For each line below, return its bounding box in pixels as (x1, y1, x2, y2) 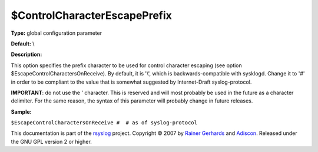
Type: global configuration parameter (11, 29, 102, 37)
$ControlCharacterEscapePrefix (11, 9, 172, 22)
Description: (11, 51, 42, 58)
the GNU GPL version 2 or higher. (11, 138, 92, 145)
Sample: (11, 108, 32, 115)
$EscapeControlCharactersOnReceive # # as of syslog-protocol (11, 120, 197, 126)
